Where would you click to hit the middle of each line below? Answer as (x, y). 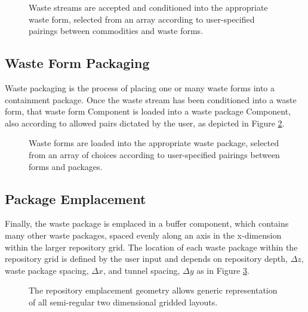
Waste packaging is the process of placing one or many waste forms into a (140, 87)
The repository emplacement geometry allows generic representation (153, 290)
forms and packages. (66, 166)
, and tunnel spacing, (141, 270)
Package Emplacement (76, 198)
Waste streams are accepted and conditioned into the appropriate (148, 7)
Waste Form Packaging (77, 63)
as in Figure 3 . (223, 270)
